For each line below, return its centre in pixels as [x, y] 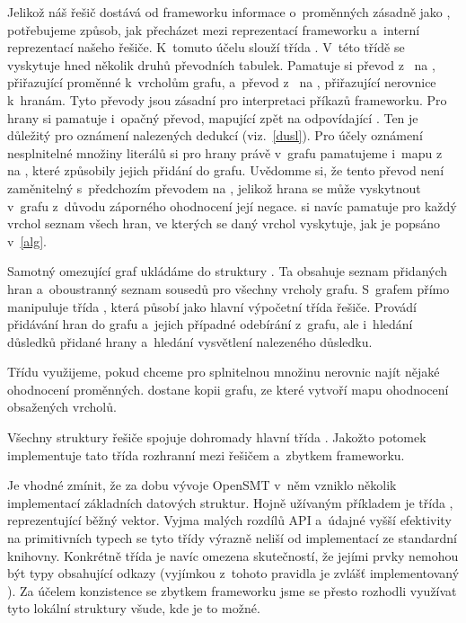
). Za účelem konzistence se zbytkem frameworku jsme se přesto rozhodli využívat [232, 590]
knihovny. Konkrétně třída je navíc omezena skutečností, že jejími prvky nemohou [233, 555]
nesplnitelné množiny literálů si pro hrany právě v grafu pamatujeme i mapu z [225, 152]
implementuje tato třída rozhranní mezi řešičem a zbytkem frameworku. [206, 454]
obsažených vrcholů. [62, 407]
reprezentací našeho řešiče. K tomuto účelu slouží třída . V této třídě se [206, 47]
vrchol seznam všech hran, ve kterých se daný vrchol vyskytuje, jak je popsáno [224, 223]
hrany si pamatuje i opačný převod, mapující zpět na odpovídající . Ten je [213, 117]
